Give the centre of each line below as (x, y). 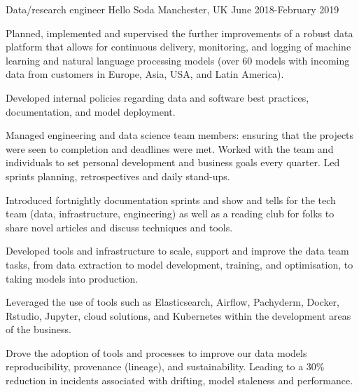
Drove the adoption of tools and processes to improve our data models (156, 352)
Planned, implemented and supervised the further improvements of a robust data (179, 33)
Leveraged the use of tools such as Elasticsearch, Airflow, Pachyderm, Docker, (173, 302)
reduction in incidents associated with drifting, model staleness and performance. (179, 380)
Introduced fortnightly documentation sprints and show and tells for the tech (171, 200)
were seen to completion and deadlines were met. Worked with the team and (170, 148)
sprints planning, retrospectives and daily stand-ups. (118, 176)
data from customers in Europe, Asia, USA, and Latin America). (145, 74)
